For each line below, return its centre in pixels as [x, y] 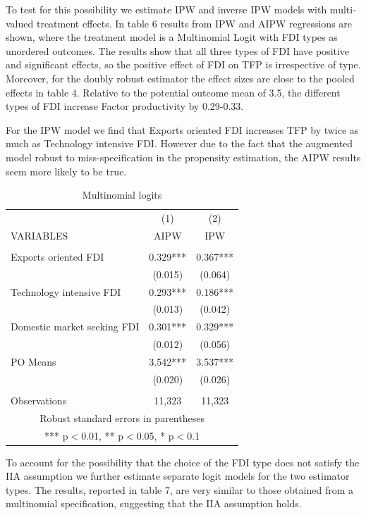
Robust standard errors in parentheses [122, 417]
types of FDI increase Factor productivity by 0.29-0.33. [125, 106]
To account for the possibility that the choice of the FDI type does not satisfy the [183, 462]
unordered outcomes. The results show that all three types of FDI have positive [178, 50]
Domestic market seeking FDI [75, 327]
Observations [39, 400]
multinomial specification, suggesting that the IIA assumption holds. [154, 503]
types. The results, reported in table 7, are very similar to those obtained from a [179, 489]
